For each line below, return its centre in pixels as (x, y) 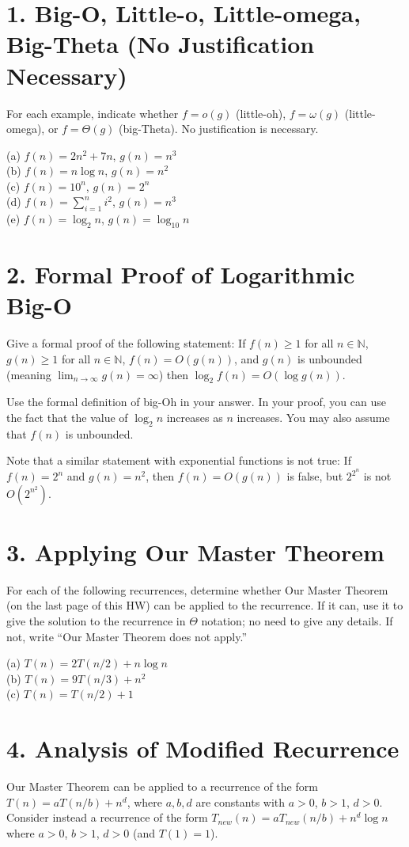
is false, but (315, 476)
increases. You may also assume (313, 417)
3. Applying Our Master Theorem (195, 551)
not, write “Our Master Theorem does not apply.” (127, 636)
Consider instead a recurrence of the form (107, 817)
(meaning (29, 374)
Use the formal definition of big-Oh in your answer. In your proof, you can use (196, 402)
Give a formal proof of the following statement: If (126, 343)
